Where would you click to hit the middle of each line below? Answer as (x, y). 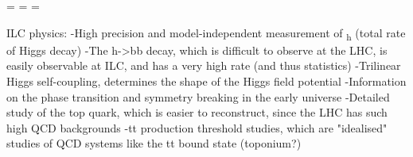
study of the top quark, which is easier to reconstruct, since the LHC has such (197, 112)
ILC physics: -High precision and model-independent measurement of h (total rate (206, 33)
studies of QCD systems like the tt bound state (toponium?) (154, 143)
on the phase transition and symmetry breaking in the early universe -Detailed (198, 96)
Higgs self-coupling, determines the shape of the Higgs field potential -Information (206, 80)
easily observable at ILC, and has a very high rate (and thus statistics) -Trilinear (204, 65)
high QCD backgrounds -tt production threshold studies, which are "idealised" (197, 127)
